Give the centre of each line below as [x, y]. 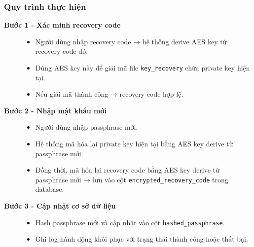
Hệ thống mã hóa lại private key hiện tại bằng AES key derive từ [134, 144]
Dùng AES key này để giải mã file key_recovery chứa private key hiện [143, 68]
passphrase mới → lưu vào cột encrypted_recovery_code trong [132, 179]
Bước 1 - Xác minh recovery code [62, 25]
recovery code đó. [62, 51]
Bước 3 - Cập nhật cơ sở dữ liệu [60, 206]
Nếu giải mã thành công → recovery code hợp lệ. [109, 94]
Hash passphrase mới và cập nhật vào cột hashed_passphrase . [130, 222]
